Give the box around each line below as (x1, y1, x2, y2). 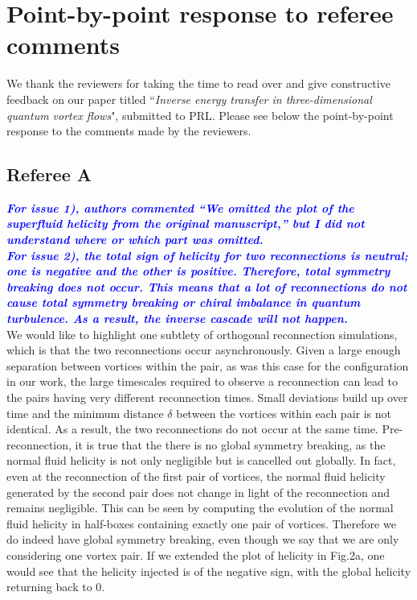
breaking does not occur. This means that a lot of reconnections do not (6, 278, 407, 295)
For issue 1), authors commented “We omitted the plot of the (6, 199, 354, 216)
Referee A (6, 162, 92, 187)
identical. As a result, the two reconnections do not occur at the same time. (6, 420, 378, 437)
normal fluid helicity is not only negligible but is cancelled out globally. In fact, (6, 452, 396, 469)
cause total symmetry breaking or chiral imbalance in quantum (6, 294, 361, 311)
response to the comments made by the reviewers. (6, 122, 251, 139)
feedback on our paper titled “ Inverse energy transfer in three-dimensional (6, 90, 372, 107)
